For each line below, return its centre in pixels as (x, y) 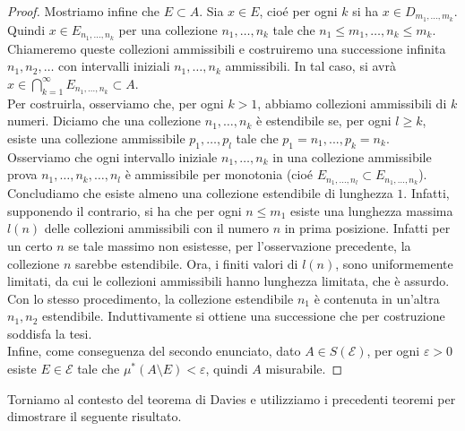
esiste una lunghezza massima (372, 210)
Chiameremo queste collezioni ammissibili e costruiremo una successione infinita (227, 48)
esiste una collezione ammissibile (96, 138)
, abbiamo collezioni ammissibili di (352, 103)
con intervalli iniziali (114, 66)
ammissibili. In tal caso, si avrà (310, 66)
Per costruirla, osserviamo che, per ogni (116, 103)
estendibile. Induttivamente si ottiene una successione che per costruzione (244, 316)
